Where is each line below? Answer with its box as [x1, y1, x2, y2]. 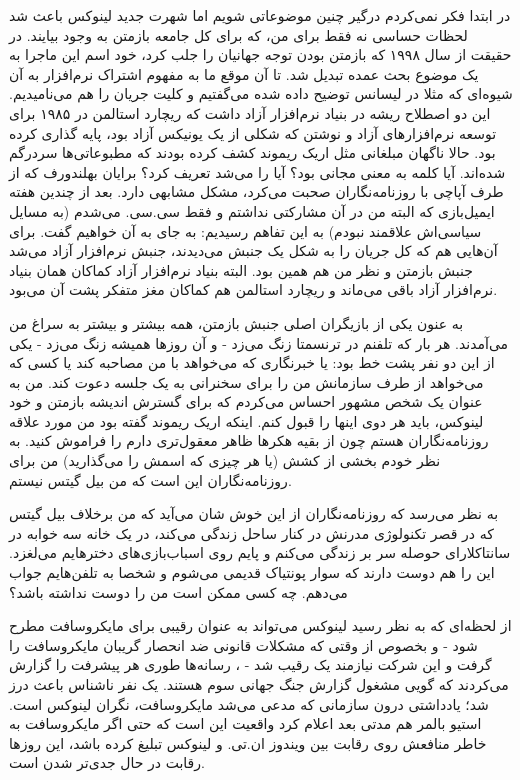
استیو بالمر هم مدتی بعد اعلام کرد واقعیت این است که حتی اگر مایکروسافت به [9, 713, 482, 734]
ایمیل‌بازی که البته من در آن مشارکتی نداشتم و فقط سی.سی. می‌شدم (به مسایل [9, 200, 495, 221]
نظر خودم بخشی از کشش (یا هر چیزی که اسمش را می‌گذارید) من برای [9, 450, 441, 471]
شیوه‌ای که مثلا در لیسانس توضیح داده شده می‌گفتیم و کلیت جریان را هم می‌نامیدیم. [9, 83, 513, 104]
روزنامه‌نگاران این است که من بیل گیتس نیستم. [9, 469, 292, 490]
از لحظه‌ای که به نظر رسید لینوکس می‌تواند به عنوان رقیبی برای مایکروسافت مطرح [9, 615, 512, 636]
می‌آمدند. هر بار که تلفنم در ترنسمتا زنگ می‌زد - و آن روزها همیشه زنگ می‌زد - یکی [9, 332, 509, 353]
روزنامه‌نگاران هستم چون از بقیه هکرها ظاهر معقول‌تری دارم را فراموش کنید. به [9, 430, 489, 451]
